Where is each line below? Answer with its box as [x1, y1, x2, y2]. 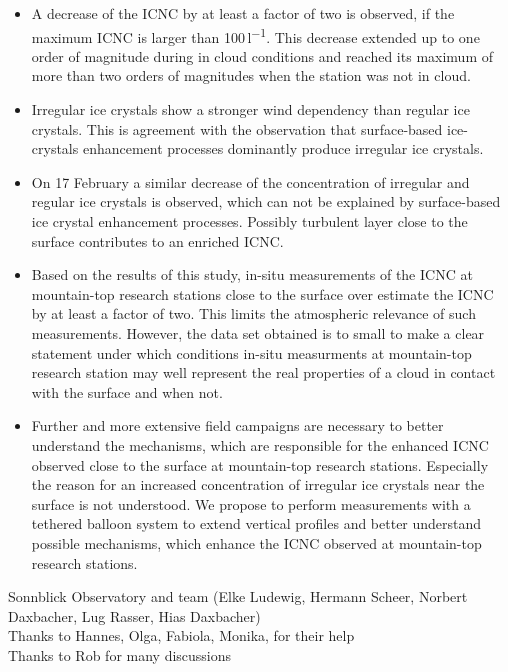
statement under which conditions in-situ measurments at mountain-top [31, 342, 472, 363]
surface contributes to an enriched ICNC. [31, 230, 284, 251]
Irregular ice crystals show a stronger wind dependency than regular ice [31, 99, 470, 120]
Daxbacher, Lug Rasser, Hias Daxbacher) [8, 605, 261, 626]
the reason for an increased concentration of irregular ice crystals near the [31, 474, 485, 495]
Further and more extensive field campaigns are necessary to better [31, 415, 444, 436]
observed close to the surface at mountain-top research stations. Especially [31, 454, 489, 475]
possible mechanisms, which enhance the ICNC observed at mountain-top [31, 532, 482, 553]
